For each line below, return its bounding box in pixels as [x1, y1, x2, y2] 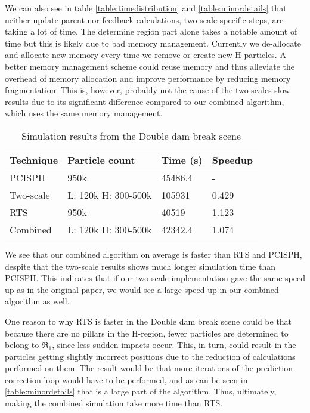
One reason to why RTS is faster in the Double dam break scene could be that [5, 315, 292, 327]
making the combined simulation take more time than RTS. [5, 397, 223, 409]
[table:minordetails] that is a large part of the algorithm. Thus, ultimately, [5, 385, 277, 397]
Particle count [67, 152, 135, 167]
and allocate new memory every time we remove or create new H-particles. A [5, 48, 286, 61]
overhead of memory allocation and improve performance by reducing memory [5, 72, 291, 84]
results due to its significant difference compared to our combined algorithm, [5, 95, 284, 107]
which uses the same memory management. [5, 107, 163, 119]
